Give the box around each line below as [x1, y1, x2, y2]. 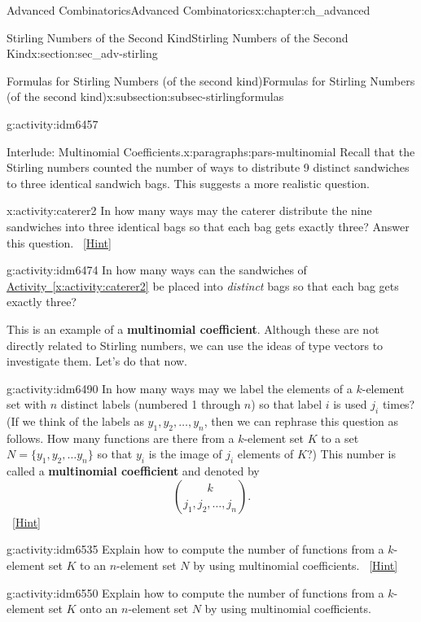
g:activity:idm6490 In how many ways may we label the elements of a [7, 379, 353, 396]
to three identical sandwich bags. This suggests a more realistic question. [7, 174, 370, 191]
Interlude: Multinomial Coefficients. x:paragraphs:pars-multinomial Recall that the [7, 142, 415, 160]
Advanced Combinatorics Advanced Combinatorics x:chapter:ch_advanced [7, 2, 371, 18]
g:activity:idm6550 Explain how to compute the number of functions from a [7, 584, 384, 601]
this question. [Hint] [7, 234, 112, 251]
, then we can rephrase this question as [204, 413, 399, 430]
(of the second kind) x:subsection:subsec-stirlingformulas [7, 88, 284, 105]
